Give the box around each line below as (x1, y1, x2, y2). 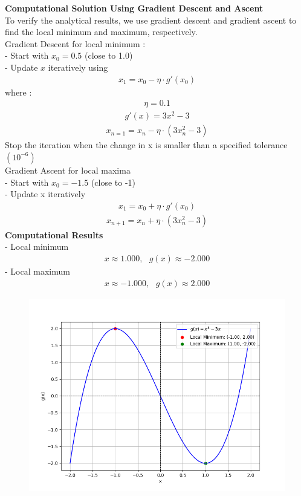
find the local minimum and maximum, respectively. (5, 25, 198, 38)
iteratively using (48, 60, 108, 73)
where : (5, 85, 32, 98)
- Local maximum (5, 265, 70, 278)
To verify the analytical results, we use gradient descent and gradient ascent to (5, 13, 297, 26)
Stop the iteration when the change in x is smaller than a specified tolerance (5, 139, 288, 151)
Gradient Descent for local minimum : (5, 37, 146, 50)
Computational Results (5, 228, 103, 241)
